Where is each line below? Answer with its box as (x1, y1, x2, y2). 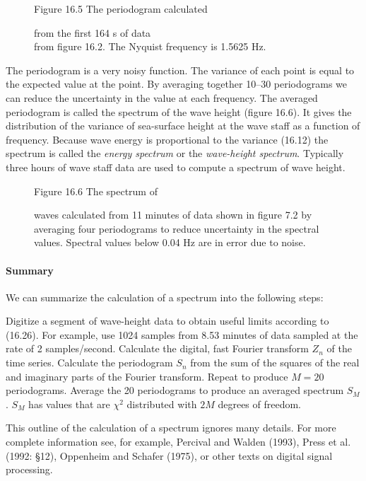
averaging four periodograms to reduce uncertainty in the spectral (34, 221, 319, 236)
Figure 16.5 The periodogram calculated (34, 1, 208, 16)
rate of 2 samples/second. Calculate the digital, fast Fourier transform (6, 341, 309, 356)
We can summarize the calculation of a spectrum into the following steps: (6, 289, 324, 304)
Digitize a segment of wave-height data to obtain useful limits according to (6, 313, 329, 328)
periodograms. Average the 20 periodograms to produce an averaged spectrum (6, 383, 344, 398)
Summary (6, 262, 54, 277)
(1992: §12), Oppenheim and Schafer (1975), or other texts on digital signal (6, 448, 333, 463)
